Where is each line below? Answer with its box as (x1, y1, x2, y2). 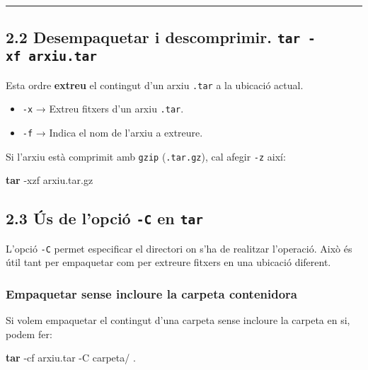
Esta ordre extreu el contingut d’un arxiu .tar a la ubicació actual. (6, 77, 304, 92)
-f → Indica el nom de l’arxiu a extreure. (22, 125, 203, 140)
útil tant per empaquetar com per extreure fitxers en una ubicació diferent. (6, 255, 331, 270)
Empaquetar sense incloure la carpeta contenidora (6, 284, 297, 302)
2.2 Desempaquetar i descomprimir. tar (6, 26, 301, 48)
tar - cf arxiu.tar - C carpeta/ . (6, 350, 136, 365)
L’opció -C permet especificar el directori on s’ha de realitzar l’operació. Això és (6, 241, 352, 255)
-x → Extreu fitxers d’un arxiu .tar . (22, 101, 184, 116)
